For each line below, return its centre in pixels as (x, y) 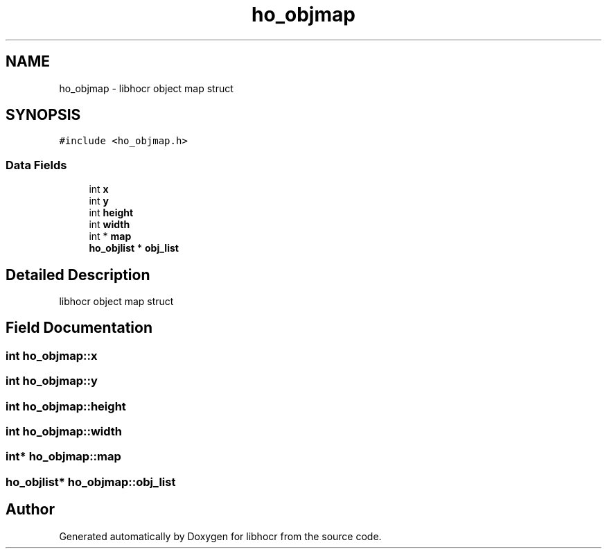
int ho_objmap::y (52, 381)
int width (109, 225)
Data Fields (36, 165)
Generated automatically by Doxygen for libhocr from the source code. (220, 536)
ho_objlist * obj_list (134, 248)
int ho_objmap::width (64, 431)
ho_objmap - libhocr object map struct (146, 88)
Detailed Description (78, 275)
